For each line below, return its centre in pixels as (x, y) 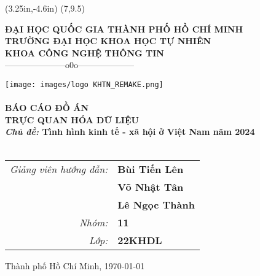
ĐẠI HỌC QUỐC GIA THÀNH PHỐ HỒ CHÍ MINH (124, 29)
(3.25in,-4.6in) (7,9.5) (45, 8)
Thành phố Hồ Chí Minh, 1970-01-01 (75, 265)
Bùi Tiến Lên (151, 169)
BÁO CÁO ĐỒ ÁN (47, 108)
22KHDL (140, 240)
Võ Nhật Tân (151, 186)
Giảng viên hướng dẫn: (59, 169)
